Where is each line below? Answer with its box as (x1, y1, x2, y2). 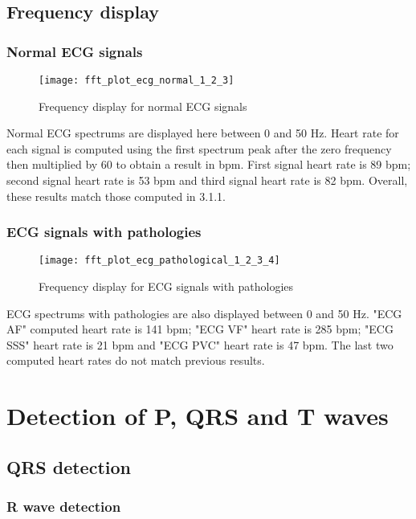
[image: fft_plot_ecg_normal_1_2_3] (39, 75, 235, 86)
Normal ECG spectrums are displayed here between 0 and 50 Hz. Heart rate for (6, 125, 399, 141)
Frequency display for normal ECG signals (39, 97, 247, 114)
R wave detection (6, 497, 121, 517)
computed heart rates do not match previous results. (6, 352, 265, 369)
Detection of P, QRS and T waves (6, 399, 389, 432)
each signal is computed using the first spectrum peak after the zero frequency (6, 140, 392, 157)
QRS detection (6, 454, 131, 479)
